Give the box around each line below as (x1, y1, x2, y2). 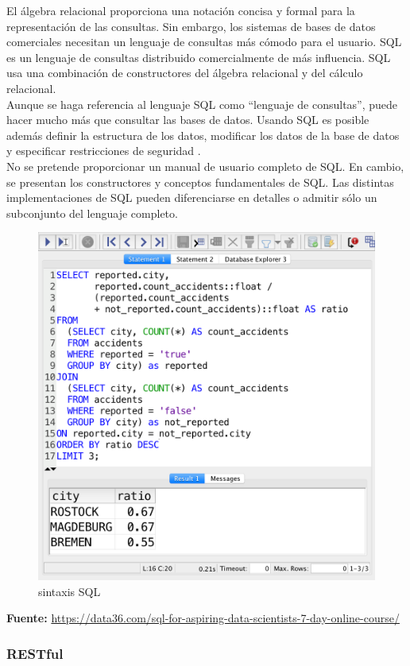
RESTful (6, 643, 64, 663)
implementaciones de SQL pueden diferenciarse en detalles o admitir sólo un (6, 189, 377, 206)
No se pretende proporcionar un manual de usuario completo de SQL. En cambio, (6, 157, 404, 174)
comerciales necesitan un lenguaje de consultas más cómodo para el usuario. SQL (6, 33, 402, 50)
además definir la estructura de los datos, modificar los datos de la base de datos (6, 126, 400, 143)
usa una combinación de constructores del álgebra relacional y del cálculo (6, 64, 363, 81)
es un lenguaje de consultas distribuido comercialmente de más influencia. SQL (6, 48, 391, 65)
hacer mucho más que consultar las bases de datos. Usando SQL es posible (6, 111, 369, 128)
